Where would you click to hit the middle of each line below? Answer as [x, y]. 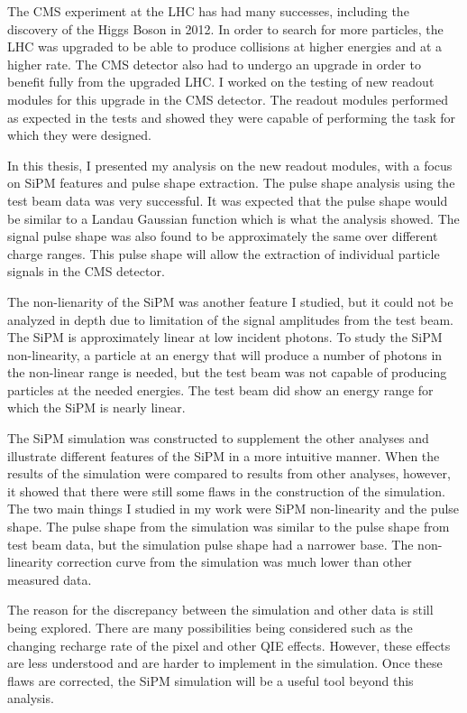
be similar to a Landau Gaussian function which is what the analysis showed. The [233, 218]
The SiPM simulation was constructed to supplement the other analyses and [218, 438]
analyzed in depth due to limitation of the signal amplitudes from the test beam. [230, 319]
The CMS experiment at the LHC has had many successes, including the [208, 11]
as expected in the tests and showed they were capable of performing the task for [232, 117]
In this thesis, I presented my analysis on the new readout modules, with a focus [230, 165]
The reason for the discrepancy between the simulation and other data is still [220, 610]
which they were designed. [79, 135]
